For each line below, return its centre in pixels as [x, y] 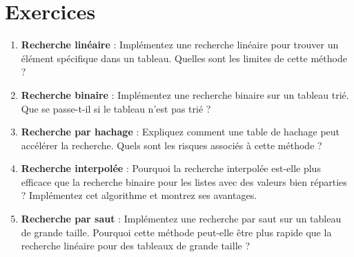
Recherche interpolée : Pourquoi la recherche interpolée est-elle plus [171, 168]
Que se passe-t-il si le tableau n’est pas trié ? [116, 108]
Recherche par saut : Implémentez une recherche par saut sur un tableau [181, 219]
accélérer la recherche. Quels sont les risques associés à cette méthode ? [171, 145]
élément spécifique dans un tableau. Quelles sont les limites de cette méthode [184, 58]
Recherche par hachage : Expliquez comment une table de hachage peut [180, 132]
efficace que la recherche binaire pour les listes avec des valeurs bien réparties [184, 181]
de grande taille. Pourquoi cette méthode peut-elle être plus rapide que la [176, 232]
